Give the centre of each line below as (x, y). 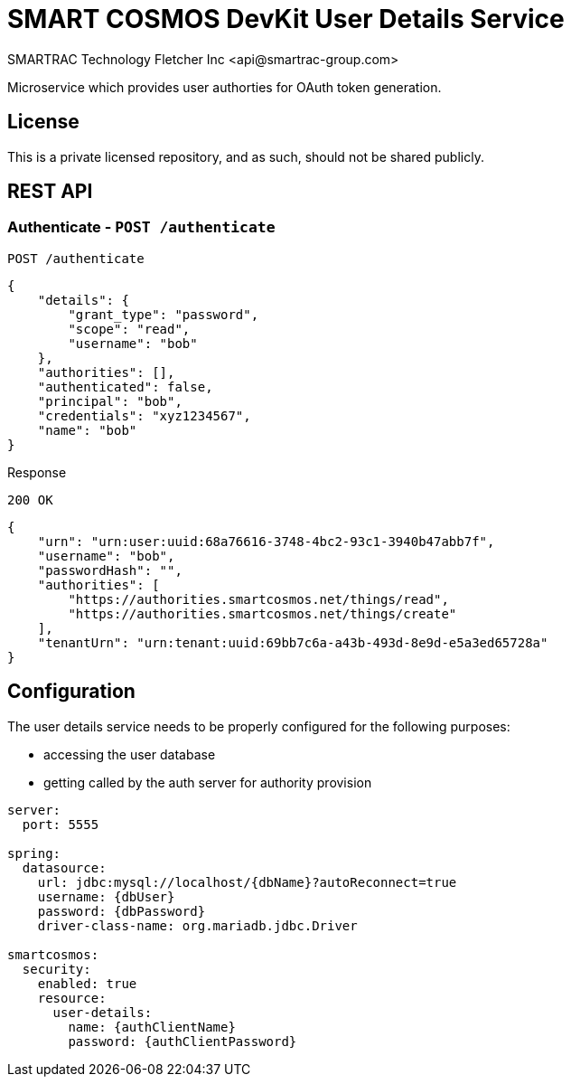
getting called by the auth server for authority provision (208, 782)
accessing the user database (130, 754)
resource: (72, 998)
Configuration (71, 692)
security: (56, 969)
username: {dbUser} (106, 896)
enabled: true (87, 983)
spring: (34, 853)
